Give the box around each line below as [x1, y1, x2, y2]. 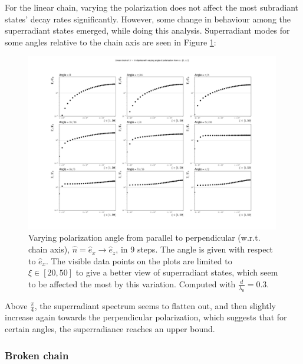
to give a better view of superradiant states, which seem [75, 266, 278, 278]
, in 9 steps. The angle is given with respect [116, 243, 274, 255]
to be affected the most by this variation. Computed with [28, 277, 236, 290]
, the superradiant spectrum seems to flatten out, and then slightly [34, 299, 276, 311]
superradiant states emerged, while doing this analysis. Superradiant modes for [5, 24, 290, 37]
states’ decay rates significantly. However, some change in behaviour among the [5, 12, 291, 25]
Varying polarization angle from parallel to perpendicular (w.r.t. [28, 231, 261, 244]
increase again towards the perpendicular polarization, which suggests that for [5, 311, 287, 323]
